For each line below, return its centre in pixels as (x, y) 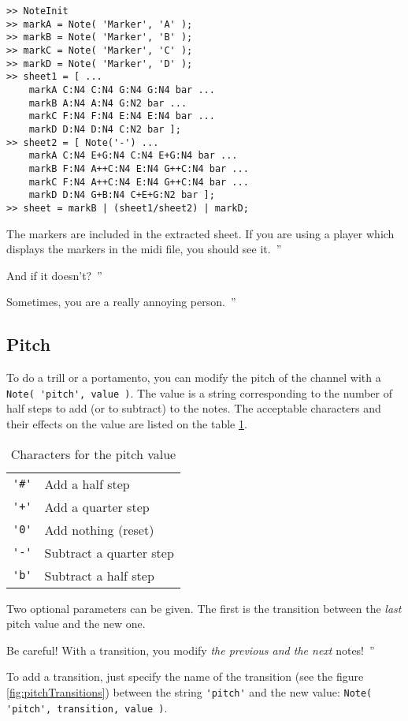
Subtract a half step (99, 575)
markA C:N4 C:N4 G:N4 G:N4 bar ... (122, 90)
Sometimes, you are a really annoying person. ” (121, 302)
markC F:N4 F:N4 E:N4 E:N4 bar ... (122, 116)
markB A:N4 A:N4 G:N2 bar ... (108, 103)
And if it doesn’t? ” (54, 275)
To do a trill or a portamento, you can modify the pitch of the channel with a (194, 377)
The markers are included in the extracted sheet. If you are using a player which (200, 233)
